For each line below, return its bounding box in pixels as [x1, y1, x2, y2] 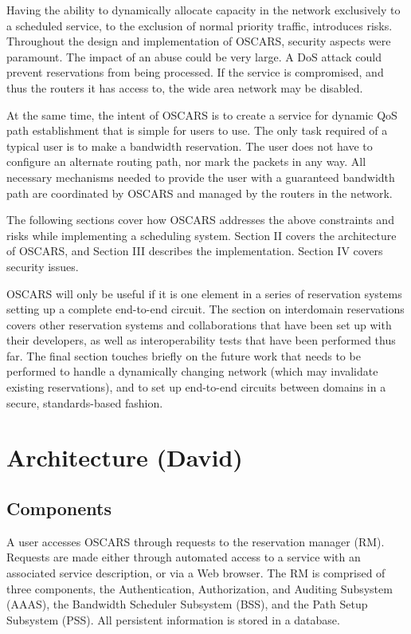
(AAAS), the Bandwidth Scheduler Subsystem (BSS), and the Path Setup [6, 596, 368, 612]
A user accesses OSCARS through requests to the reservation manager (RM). [6, 533, 385, 549]
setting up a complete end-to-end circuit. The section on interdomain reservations [6, 301, 405, 317]
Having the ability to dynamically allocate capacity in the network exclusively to [6, 2, 401, 18]
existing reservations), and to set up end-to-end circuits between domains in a [6, 379, 386, 396]
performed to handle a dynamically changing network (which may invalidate [6, 363, 378, 380]
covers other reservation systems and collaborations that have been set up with [6, 316, 392, 333]
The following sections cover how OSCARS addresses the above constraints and [6, 211, 394, 228]
